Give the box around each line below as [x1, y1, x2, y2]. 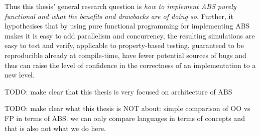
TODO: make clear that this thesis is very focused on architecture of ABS [5, 86, 232, 96]
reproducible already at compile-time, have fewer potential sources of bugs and [5, 49, 246, 60]
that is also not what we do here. [5, 122, 106, 133]
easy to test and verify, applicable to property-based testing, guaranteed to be [5, 40, 244, 50]
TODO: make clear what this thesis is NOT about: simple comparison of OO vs [5, 103, 250, 113]
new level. [5, 69, 35, 80]
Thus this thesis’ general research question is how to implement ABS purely [5, 1, 236, 11]
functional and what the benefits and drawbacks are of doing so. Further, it [5, 10, 233, 21]
